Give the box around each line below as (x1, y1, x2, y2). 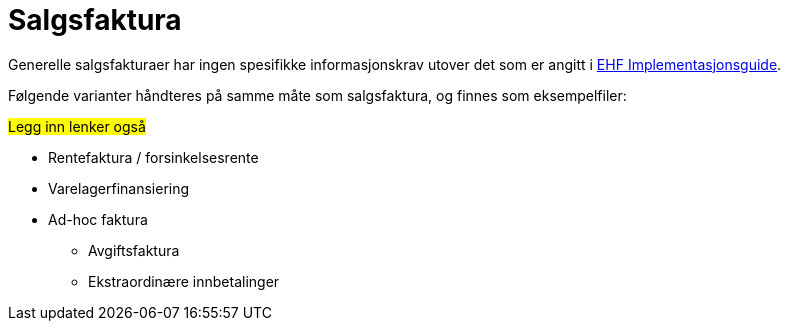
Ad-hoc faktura (48, 210, 148, 228)
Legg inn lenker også (8, 117, 146, 135)
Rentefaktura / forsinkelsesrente (48, 148, 259, 166)
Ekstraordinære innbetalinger (88, 272, 280, 290)
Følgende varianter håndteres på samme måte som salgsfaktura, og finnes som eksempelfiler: (8, 86, 627, 104)
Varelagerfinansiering (48, 179, 190, 197)
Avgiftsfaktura (88, 241, 180, 259)
